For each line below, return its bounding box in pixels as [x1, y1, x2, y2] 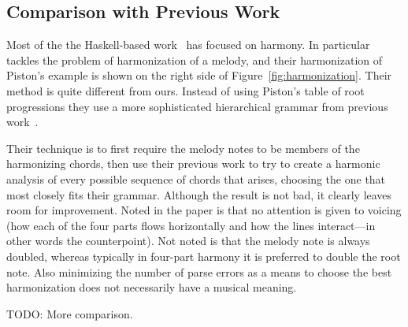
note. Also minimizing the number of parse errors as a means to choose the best [6, 263, 392, 280]
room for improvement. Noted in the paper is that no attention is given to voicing [6, 202, 402, 218]
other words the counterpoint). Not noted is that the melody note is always [6, 232, 370, 249]
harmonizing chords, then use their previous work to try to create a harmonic [6, 155, 380, 172]
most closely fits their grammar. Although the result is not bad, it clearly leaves [6, 186, 392, 203]
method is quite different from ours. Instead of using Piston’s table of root [6, 82, 365, 98]
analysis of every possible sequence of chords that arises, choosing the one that [6, 170, 386, 187]
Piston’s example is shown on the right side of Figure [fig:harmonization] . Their [6, 67, 392, 84]
